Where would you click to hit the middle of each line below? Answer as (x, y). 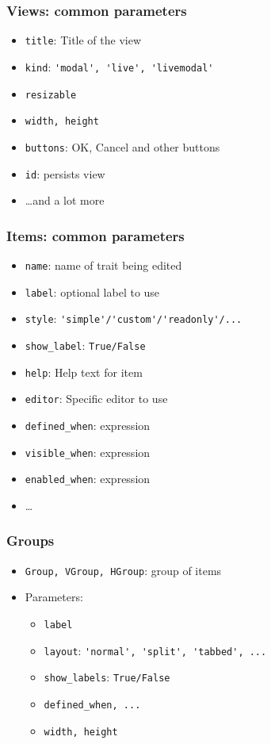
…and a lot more (65, 200)
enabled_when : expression (88, 479)
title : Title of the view (83, 40)
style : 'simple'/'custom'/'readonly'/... (134, 318)
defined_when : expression (88, 425)
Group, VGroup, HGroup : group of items (123, 570)
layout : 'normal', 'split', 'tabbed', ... (155, 650)
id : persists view (65, 173)
